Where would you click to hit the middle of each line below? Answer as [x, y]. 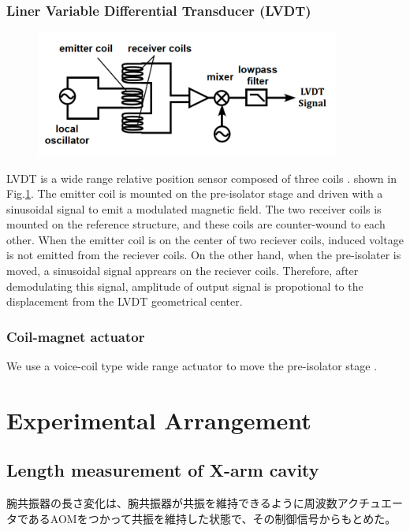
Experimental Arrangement [159, 420]
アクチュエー [370, 503]
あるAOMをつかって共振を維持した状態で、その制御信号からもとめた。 [212, 518]
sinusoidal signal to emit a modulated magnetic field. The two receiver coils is [194, 208]
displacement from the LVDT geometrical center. [125, 301]
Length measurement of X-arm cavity [163, 470]
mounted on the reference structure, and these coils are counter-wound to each [196, 224]
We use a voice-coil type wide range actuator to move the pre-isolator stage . [192, 366]
